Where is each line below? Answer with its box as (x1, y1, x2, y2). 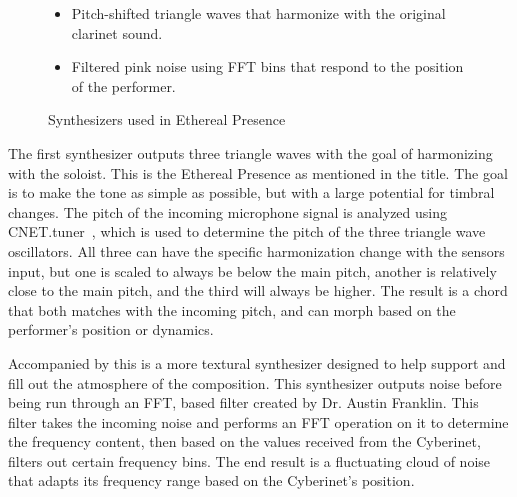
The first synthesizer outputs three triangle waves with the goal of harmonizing (8, 142, 493, 163)
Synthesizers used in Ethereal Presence (48, 109, 286, 130)
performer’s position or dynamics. (8, 319, 214, 340)
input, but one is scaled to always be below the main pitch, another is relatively (8, 260, 497, 281)
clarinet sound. (71, 22, 163, 43)
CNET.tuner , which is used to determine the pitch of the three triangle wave (8, 221, 486, 242)
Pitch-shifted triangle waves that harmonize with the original (71, 3, 446, 23)
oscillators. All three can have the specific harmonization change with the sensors (8, 240, 505, 261)
